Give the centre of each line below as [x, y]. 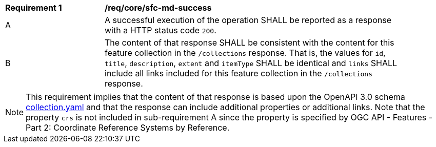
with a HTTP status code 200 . [161, 30]
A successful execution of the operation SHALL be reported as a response [248, 20]
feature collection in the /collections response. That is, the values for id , [245, 53]
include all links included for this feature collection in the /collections [239, 73]
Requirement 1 [34, 8]
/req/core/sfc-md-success [158, 8]
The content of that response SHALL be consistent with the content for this [250, 43]
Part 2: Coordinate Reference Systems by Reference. [128, 128]
